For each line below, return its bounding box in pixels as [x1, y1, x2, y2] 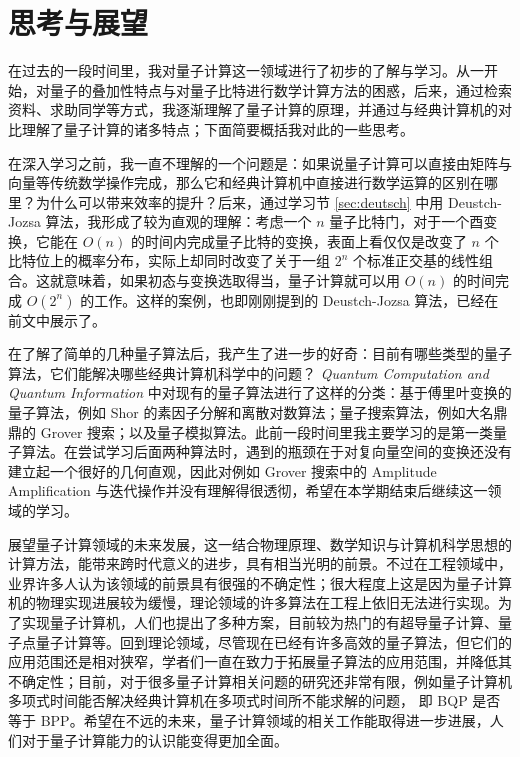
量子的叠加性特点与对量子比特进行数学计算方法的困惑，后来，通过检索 [49, 79, 512, 100]
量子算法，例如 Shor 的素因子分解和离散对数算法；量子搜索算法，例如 [8, 402, 466, 423]
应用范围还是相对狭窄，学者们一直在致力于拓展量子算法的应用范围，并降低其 [8, 651, 512, 672]
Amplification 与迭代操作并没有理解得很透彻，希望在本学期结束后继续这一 [8, 480, 488, 501]
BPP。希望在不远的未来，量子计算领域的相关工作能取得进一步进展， [40, 709, 490, 730]
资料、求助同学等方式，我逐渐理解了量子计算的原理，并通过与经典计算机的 [8, 99, 498, 120]
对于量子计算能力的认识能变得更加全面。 [21, 729, 288, 750]
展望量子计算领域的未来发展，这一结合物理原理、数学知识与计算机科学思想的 [8, 533, 512, 554]
